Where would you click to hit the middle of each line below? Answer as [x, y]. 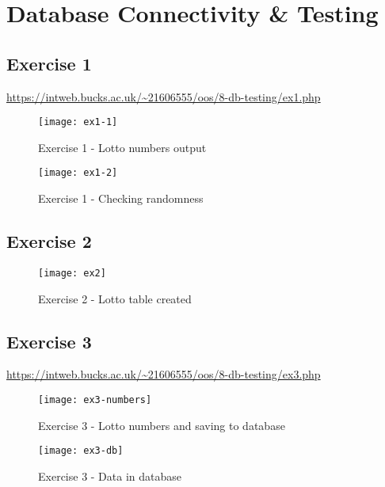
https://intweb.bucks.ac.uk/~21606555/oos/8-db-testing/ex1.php [164, 96]
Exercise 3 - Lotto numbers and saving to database [162, 425]
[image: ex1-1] [78, 122]
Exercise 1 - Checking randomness [121, 198]
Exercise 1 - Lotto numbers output [122, 147]
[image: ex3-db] [81, 451]
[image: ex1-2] [78, 173]
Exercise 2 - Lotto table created [115, 298]
